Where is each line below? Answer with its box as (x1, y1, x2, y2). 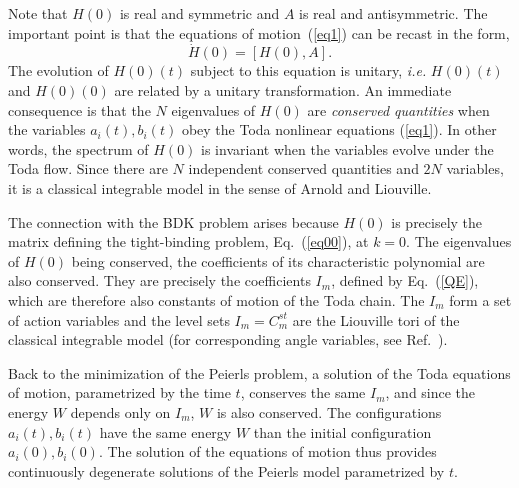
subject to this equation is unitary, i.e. (190, 60, 427, 81)
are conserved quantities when (307, 99, 490, 120)
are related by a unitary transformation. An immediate (114, 80, 452, 100)
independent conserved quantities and (188, 158, 419, 179)
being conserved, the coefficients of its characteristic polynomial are (71, 250, 485, 271)
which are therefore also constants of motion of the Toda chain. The (8, 289, 425, 310)
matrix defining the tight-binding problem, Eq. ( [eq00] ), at (8, 231, 369, 252)
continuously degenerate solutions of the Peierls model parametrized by (8, 460, 445, 481)
